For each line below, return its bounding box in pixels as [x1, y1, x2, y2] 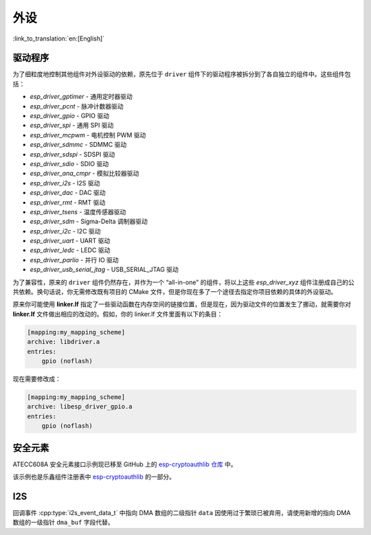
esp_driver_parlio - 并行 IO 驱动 [30, 255, 120, 264]
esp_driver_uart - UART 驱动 [30, 237, 111, 245]
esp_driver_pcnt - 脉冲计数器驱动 [30, 102, 124, 110]
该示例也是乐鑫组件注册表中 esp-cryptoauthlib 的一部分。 [12, 473, 175, 481]
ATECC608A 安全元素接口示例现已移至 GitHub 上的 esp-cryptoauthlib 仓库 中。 [12, 460, 237, 468]
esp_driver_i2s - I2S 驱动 [30, 179, 100, 187]
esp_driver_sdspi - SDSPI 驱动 [30, 150, 115, 158]
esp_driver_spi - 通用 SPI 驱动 [30, 121, 114, 130]
